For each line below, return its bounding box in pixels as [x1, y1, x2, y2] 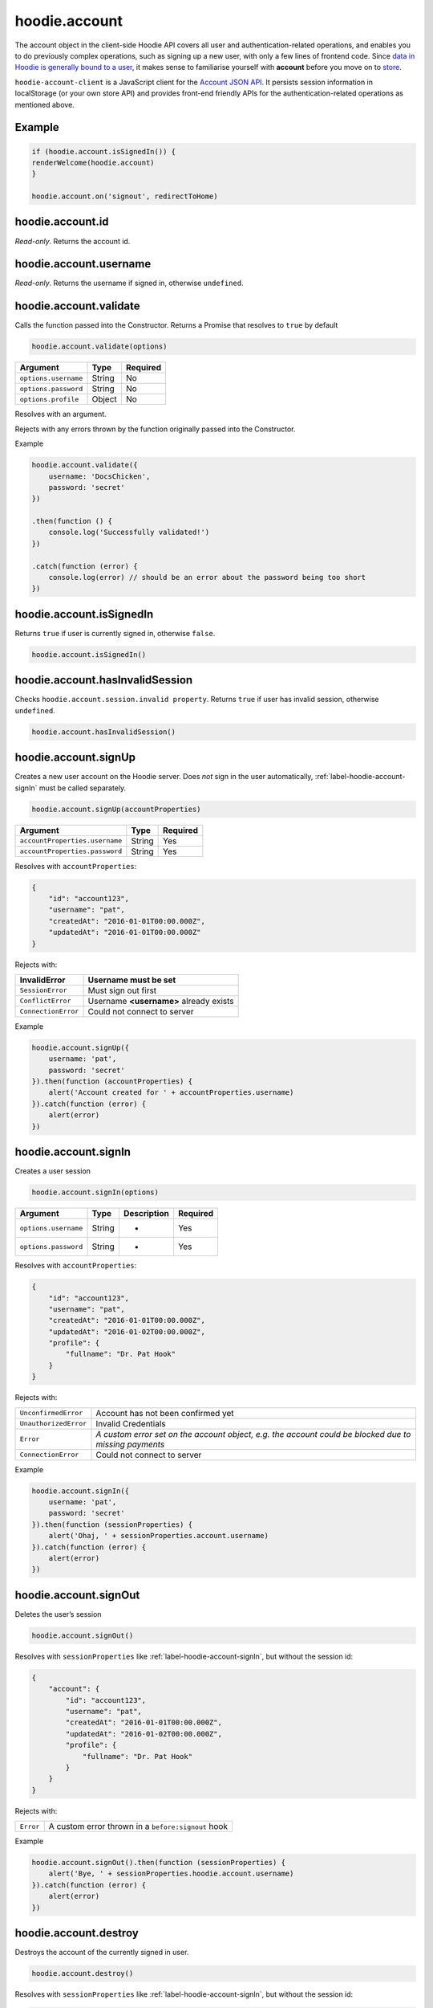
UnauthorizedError [19, 1419, 87, 1428]
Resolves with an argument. [14, 410, 107, 419]
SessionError [19, 986, 67, 995]
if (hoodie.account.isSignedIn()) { [31, 147, 176, 156]
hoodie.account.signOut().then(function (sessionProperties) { [31, 1858, 286, 1867]
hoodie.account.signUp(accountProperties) [31, 804, 201, 814]
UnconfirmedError [19, 1409, 83, 1418]
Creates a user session [14, 1166, 91, 1176]
